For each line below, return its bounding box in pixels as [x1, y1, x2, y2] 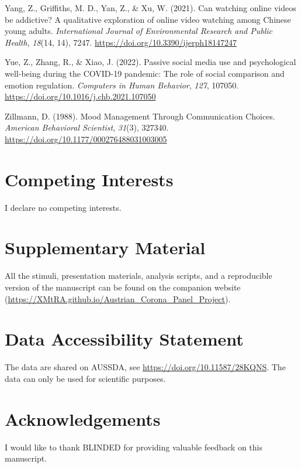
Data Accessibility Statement [5, 327, 244, 351]
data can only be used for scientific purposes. [5, 372, 166, 384]
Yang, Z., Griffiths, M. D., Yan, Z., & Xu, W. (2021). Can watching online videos [5, 2, 296, 13]
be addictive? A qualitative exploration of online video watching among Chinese [5, 13, 291, 25]
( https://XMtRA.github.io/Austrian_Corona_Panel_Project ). [5, 292, 231, 305]
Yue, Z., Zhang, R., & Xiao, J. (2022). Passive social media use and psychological [5, 56, 296, 68]
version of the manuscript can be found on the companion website [5, 281, 241, 293]
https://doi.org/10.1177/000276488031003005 [5, 132, 167, 145]
